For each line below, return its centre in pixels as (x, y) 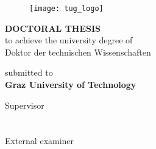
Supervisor (25, 105)
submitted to (29, 72)
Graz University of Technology (71, 85)
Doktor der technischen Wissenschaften (78, 52)
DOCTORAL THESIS (53, 28)
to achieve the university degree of (69, 40)
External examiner (40, 141)
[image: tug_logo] (66, 9)
